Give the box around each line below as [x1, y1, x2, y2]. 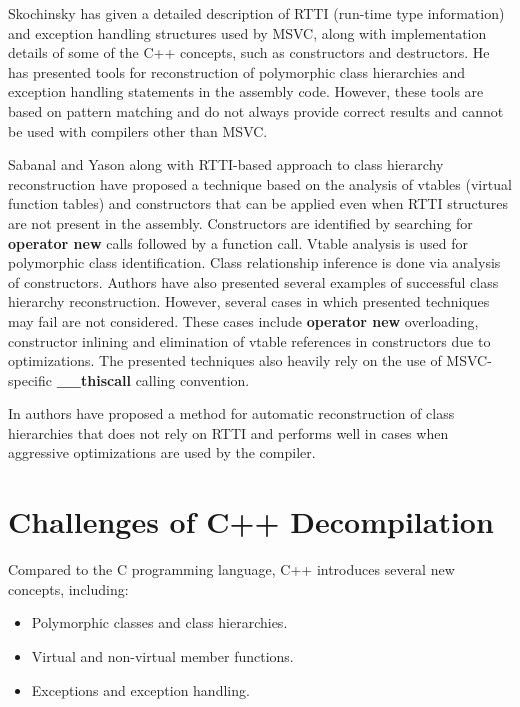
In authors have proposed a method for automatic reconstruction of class [8, 403, 455, 424]
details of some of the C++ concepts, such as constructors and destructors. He [8, 42, 490, 63]
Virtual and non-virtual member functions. [31, 645, 294, 666]
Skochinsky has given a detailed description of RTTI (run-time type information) [8, 3, 505, 23]
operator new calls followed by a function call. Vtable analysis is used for [8, 232, 468, 253]
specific [8, 369, 53, 390]
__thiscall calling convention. [56, 369, 250, 390]
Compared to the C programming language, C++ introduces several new [8, 559, 455, 580]
